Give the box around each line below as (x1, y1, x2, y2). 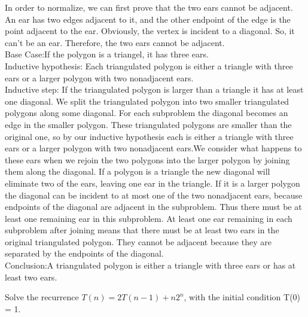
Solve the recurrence (5, 291, 79, 303)
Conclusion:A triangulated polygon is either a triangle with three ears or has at (5, 259, 296, 272)
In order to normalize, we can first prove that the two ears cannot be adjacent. (5, 1, 293, 13)
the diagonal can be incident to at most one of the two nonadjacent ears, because (5, 188, 303, 201)
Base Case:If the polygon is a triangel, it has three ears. (5, 48, 209, 60)
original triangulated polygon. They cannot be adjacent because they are (5, 235, 272, 248)
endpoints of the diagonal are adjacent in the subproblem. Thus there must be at (5, 200, 302, 213)
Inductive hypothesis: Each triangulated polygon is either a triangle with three (5, 59, 293, 72)
